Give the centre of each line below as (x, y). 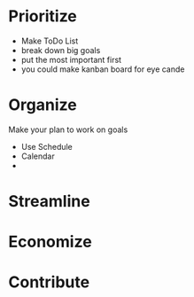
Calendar (38, 156)
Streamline (49, 202)
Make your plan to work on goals (68, 129)
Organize (43, 105)
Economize (50, 242)
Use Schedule (47, 146)
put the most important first (71, 59)
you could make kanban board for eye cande (103, 69)
